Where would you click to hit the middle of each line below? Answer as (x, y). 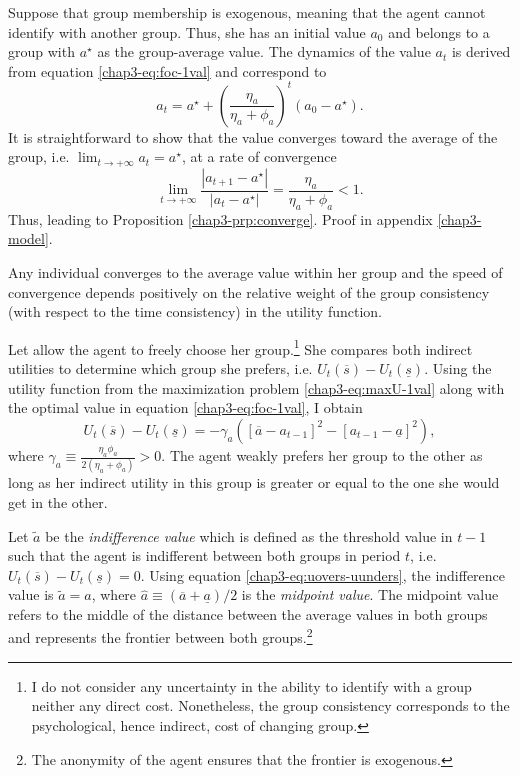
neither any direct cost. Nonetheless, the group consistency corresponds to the (270, 705)
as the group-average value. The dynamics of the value (264, 51)
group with (41, 51)
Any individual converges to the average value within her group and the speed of (255, 271)
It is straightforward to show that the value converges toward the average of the (253, 136)
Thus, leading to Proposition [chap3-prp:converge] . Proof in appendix (220, 218)
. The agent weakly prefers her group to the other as (322, 455)
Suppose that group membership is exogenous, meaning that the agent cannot (247, 12)
